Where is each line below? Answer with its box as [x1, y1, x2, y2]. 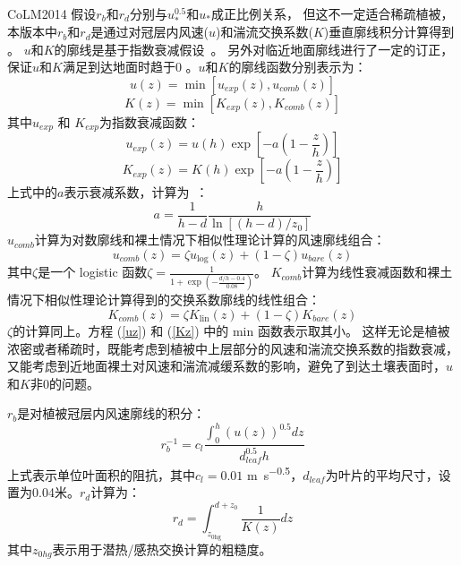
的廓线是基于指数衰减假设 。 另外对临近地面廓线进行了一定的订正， [54, 39, 454, 58]
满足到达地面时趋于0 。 [62, 57, 199, 76]
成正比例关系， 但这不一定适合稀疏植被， [210, 4, 454, 22]
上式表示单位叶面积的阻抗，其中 [7, 465, 195, 484]
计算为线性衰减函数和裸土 [302, 262, 453, 281]
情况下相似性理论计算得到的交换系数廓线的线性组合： [7, 290, 320, 309]
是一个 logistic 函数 [38, 262, 148, 281]
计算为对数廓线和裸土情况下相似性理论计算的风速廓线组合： [34, 230, 386, 249]
